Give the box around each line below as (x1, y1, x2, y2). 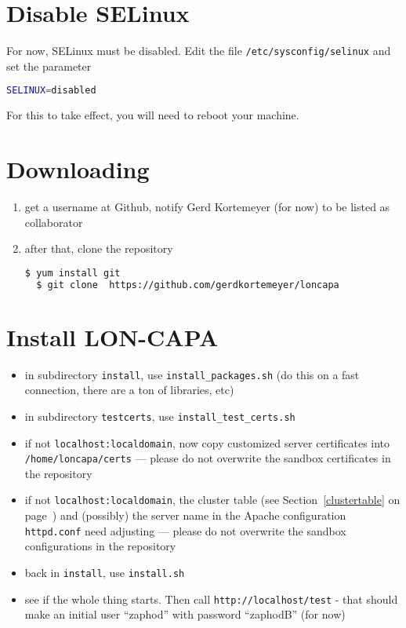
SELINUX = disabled (6, 85, 96, 97)
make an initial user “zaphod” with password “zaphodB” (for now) (24, 606, 346, 623)
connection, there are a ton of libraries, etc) (24, 382, 234, 398)
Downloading (6, 153, 150, 185)
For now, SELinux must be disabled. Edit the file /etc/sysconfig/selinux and (6, 42, 391, 59)
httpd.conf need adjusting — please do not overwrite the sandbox (24, 522, 346, 539)
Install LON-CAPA (6, 320, 219, 352)
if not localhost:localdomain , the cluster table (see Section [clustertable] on (24, 491, 401, 508)
